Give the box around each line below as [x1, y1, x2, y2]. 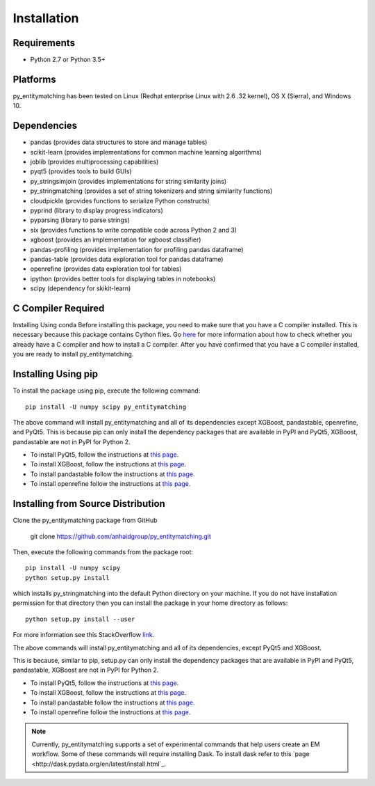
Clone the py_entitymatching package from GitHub [12, 516, 158, 525]
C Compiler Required [12, 302, 105, 314]
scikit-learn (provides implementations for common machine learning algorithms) [30, 148, 262, 156]
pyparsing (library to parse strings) [30, 216, 130, 224]
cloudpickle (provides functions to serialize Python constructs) [30, 196, 210, 205]
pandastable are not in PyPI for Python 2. [12, 437, 131, 446]
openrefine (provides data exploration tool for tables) [30, 265, 182, 273]
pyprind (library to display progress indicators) [30, 206, 163, 214]
